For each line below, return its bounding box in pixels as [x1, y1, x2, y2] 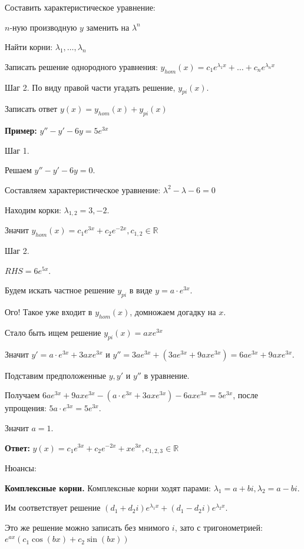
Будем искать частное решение [5, 284, 115, 296]
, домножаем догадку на [130, 306, 216, 318]
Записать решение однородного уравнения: [5, 60, 158, 72]
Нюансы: [5, 461, 37, 474]
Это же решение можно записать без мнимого [5, 521, 170, 533]
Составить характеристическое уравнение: [5, 1, 156, 13]
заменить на [86, 21, 130, 33]
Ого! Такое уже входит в [5, 306, 92, 318]
